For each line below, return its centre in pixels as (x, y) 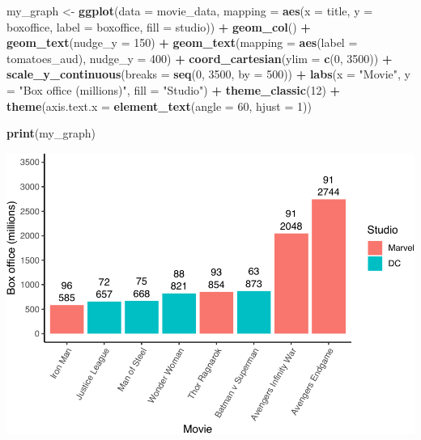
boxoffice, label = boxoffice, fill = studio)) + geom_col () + (159, 26)
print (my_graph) (51, 133)
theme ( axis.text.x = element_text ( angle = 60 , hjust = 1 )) (159, 106)
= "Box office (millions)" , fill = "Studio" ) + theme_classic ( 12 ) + (174, 89)
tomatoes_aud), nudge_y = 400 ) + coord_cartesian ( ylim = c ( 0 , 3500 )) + (200, 58)
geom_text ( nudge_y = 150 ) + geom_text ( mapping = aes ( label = (182, 42)
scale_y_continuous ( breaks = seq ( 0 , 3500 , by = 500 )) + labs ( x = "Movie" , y (208, 74)
